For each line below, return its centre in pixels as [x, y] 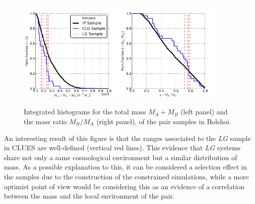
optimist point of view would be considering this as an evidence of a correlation [124, 186]
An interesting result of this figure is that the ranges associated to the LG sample [127, 138]
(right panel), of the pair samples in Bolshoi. [164, 121]
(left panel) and [204, 112]
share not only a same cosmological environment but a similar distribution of [121, 157]
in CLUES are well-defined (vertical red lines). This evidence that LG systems [122, 148]
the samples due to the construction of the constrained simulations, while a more [127, 176]
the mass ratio [45, 121]
